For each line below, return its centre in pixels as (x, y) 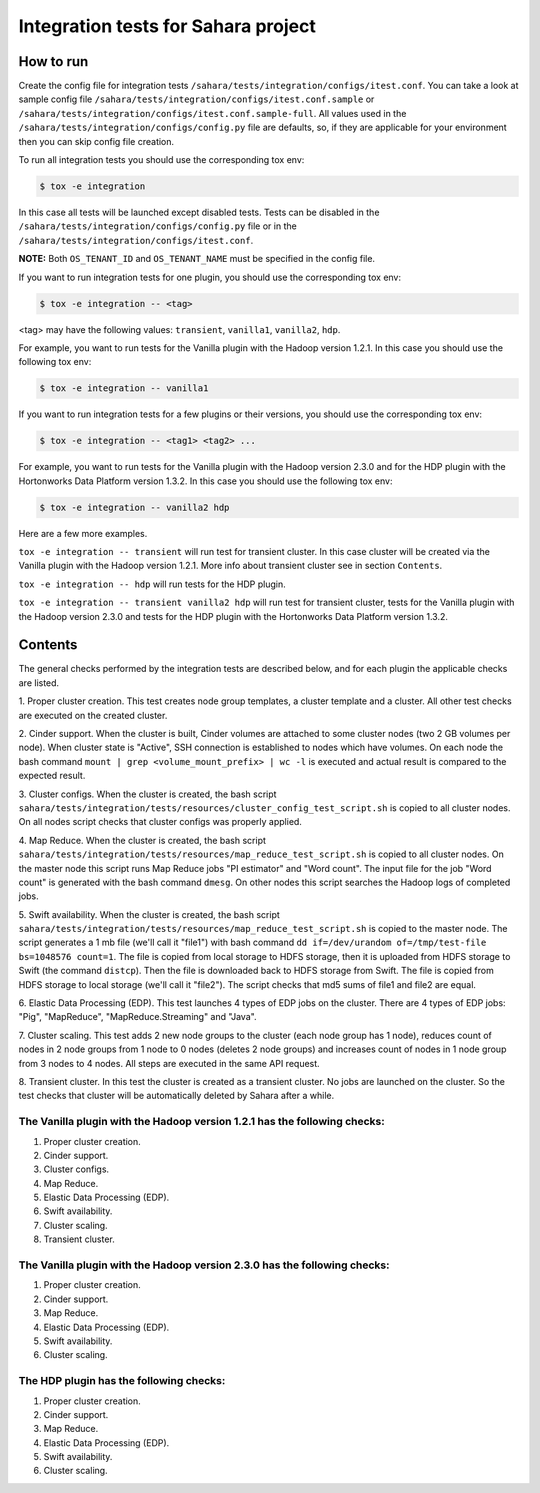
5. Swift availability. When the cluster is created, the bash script (149, 914)
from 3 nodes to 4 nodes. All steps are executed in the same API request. (169, 1063)
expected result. (52, 776)
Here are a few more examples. (83, 533)
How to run (53, 61)
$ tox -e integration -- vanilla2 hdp (134, 507)
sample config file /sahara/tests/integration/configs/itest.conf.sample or (196, 99)
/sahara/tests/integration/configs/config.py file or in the (157, 226)
